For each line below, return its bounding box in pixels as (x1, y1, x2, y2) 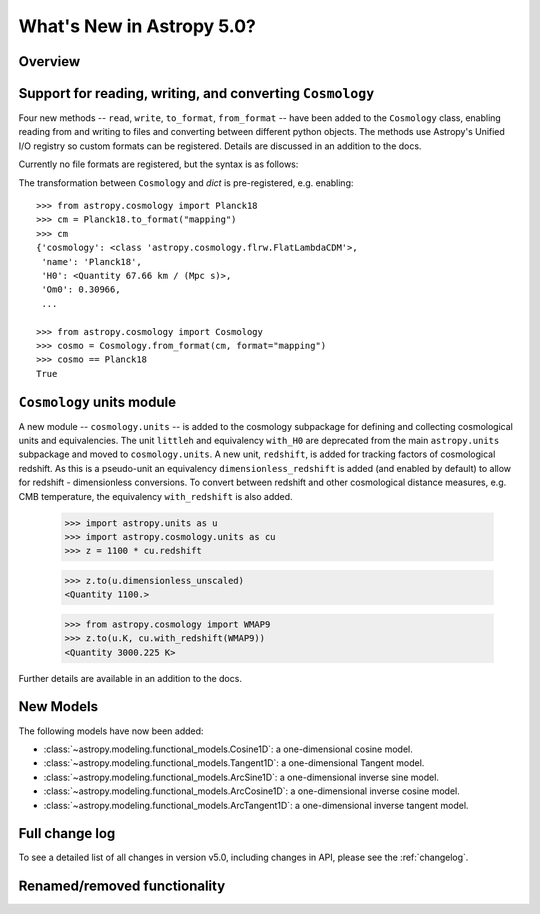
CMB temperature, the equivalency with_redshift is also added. (18, 490, 294, 502)
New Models (18, 698, 99, 715)
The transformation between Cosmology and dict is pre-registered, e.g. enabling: (18, 176, 354, 189)
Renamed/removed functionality (18, 878, 226, 895)
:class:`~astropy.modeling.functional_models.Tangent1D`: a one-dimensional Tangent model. (43, 757, 425, 769)
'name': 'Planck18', (41, 256, 142, 267)
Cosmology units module (18, 393, 177, 410)
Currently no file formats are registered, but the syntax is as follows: (18, 158, 299, 170)
